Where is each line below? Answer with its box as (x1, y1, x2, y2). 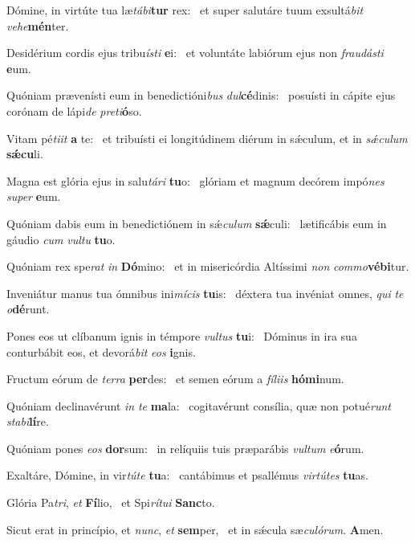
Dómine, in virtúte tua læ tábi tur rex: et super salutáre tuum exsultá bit (6, 2, 364, 18)
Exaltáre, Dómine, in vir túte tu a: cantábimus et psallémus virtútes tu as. (6, 467, 368, 484)
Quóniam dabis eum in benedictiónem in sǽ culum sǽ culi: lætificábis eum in (6, 214, 387, 231)
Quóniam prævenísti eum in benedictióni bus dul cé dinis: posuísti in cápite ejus (6, 87, 396, 104)
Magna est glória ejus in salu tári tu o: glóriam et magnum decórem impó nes (6, 172, 384, 189)
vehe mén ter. (6, 17, 69, 34)
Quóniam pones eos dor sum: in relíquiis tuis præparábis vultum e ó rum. (6, 439, 364, 456)
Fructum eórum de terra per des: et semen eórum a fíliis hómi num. (6, 370, 344, 387)
